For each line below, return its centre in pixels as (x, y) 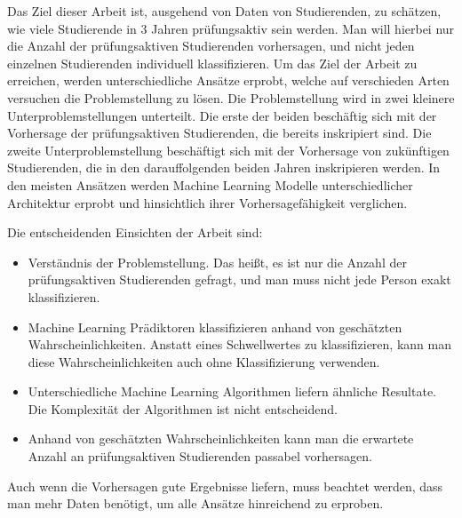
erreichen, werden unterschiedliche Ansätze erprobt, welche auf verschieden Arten (228, 80)
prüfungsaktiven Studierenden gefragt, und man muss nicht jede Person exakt (239, 279)
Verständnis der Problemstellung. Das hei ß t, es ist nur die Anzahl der (217, 262)
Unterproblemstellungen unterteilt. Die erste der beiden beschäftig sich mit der (222, 115)
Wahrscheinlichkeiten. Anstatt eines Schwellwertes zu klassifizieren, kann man (239, 344)
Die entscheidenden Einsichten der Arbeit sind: (135, 232)
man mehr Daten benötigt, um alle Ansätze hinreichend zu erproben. (195, 503)
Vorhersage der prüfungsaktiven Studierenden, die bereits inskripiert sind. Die (219, 133)
